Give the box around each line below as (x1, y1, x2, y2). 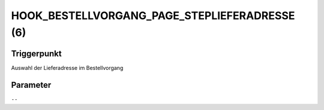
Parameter (11, 80, 52, 90)
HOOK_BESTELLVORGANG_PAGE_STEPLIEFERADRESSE (11, 9, 295, 22)
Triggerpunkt (11, 48, 62, 59)
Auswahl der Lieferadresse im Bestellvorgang (11, 64, 124, 71)
